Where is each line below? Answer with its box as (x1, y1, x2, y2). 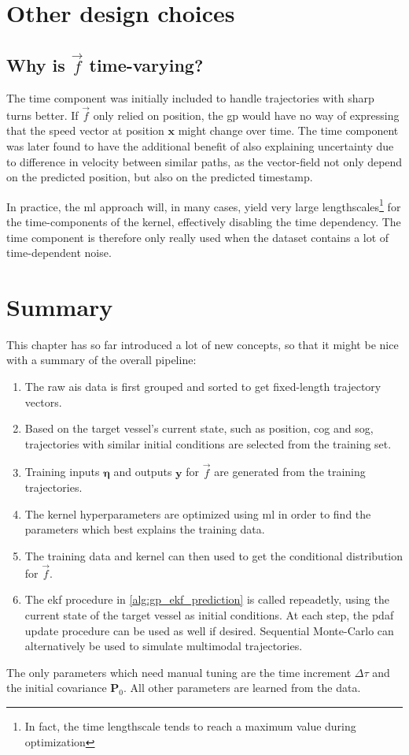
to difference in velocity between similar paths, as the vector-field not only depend (6, 153, 403, 169)
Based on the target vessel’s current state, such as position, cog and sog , (24, 420, 374, 437)
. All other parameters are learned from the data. (123, 679, 361, 696)
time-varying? (89, 53, 204, 77)
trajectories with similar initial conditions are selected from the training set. (24, 435, 392, 452)
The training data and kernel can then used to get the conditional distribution (24, 548, 403, 564)
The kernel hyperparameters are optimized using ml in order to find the (24, 505, 371, 522)
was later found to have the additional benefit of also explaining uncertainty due (6, 137, 394, 154)
